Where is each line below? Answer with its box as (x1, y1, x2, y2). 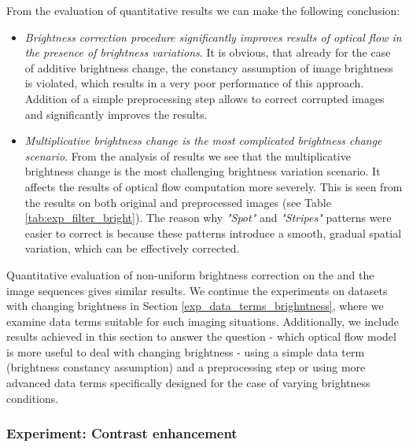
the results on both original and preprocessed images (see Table (24, 194, 331, 210)
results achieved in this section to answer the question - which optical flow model (6, 328, 396, 345)
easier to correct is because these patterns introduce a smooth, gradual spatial (24, 224, 402, 241)
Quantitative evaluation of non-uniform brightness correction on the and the (6, 266, 374, 283)
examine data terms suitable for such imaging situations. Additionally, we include (6, 312, 400, 329)
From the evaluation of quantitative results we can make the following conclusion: (6, 2, 400, 18)
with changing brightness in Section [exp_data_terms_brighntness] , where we (6, 297, 384, 314)
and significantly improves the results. (24, 105, 208, 122)
